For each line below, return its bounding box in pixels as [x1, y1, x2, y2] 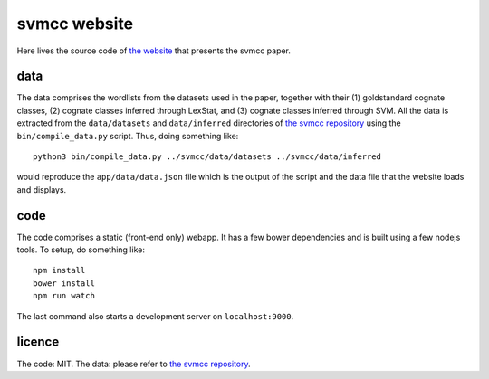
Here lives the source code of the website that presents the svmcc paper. [16, 45, 292, 56]
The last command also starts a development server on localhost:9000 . [16, 310, 294, 321]
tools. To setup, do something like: [16, 244, 145, 255]
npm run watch [33, 290, 95, 301]
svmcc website [16, 14, 134, 33]
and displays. [16, 184, 67, 194]
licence [16, 335, 60, 350]
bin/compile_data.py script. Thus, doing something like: [16, 130, 239, 141]
